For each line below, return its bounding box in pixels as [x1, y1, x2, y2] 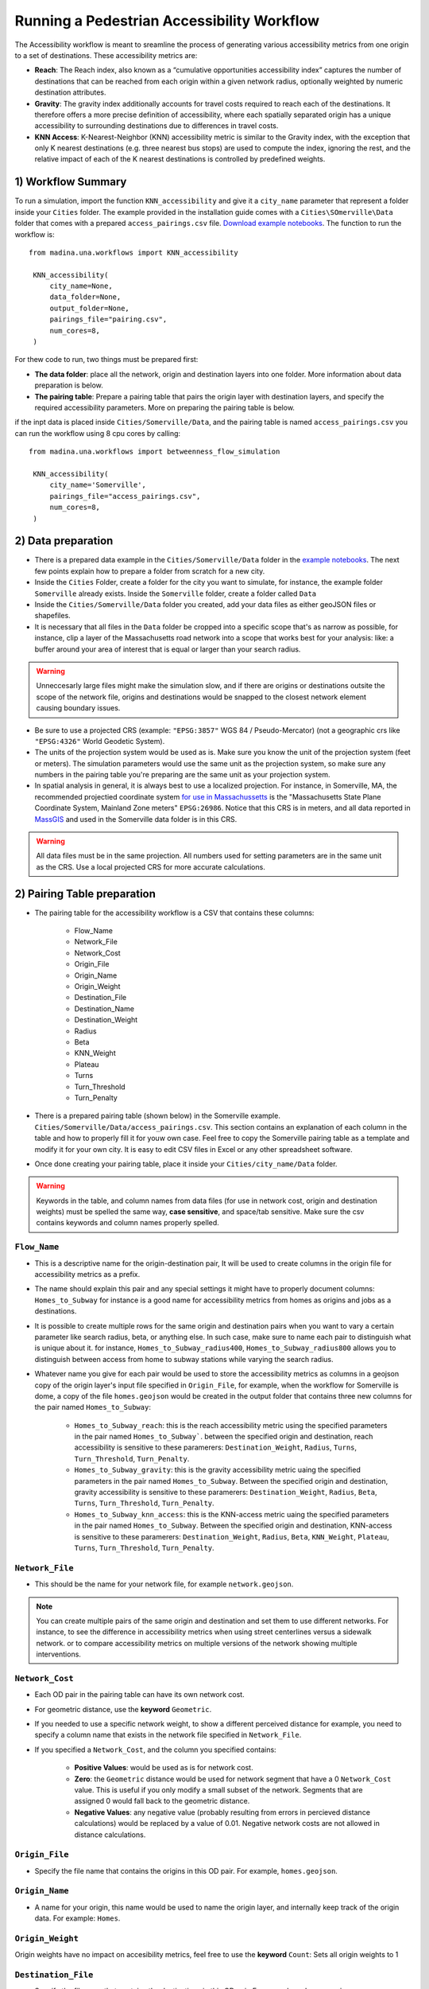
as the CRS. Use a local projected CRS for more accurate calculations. [36, 862, 265, 871]
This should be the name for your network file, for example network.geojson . [34, 1579, 294, 1589]
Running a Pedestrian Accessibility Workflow [14, 12, 320, 29]
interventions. [36, 1649, 81, 1659]
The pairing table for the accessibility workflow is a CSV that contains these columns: [34, 908, 315, 917]
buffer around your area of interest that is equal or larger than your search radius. [34, 644, 301, 654]
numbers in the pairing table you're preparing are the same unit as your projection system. [34, 770, 330, 780]
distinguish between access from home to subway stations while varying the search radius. [34, 1354, 334, 1364]
